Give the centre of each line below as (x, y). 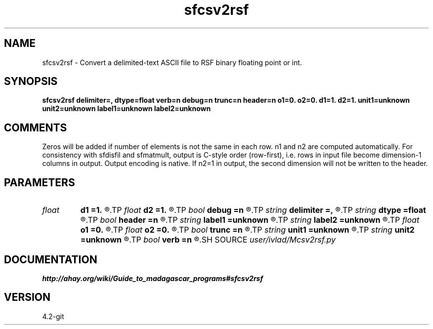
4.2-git (53, 316)
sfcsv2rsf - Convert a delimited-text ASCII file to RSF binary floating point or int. (172, 62)
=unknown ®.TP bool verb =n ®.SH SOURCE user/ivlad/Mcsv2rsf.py (208, 240)
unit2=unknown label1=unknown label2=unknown (127, 109)
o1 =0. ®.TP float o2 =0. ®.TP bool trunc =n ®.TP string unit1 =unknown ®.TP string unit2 (247, 230)
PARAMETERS (40, 182)
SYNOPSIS (31, 82)
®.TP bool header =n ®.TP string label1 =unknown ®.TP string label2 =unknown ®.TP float (250, 220)
